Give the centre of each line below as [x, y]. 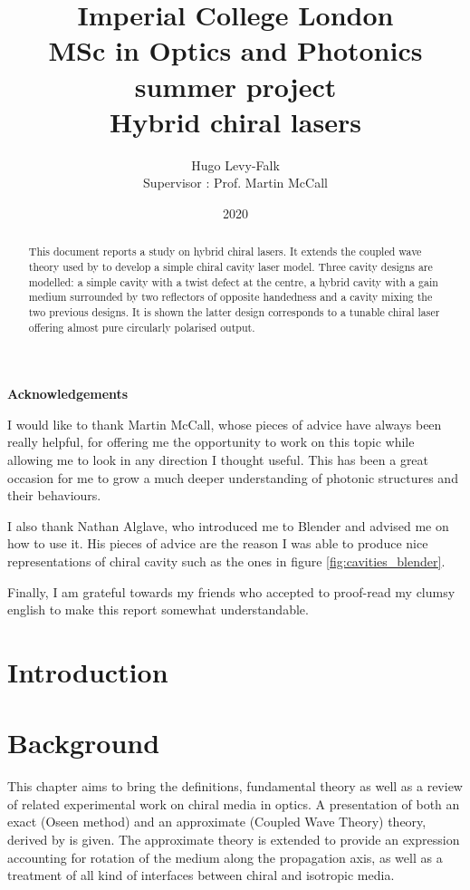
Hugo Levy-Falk [235, 164]
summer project [235, 86]
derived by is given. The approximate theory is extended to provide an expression [234, 840]
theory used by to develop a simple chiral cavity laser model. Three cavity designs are [230, 266]
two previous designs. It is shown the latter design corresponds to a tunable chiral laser [234, 311]
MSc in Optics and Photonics [235, 50]
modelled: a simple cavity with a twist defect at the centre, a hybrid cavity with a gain [233, 281]
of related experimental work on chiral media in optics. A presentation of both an [234, 803]
